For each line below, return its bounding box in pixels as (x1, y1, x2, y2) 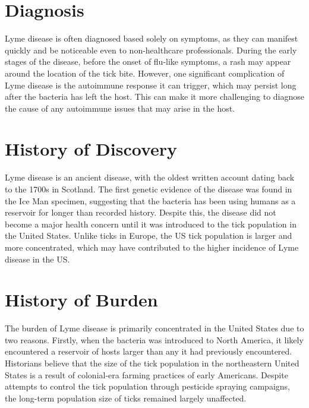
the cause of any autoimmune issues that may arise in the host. (5, 102, 235, 114)
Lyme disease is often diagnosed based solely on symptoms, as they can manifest (5, 32, 298, 45)
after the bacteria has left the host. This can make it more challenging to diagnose (5, 90, 304, 103)
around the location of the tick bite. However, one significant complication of (5, 67, 285, 79)
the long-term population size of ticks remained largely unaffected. (5, 391, 247, 404)
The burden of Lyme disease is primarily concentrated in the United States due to (5, 322, 304, 334)
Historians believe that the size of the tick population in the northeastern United (5, 357, 299, 369)
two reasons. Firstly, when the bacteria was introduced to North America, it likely (5, 333, 304, 346)
